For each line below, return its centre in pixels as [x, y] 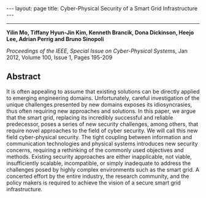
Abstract [24, 77]
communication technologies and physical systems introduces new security [102, 143]
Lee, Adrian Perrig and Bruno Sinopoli [55, 39]
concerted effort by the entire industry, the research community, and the [98, 176]
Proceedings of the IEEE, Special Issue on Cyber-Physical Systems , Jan [97, 51]
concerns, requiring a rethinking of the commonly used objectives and [95, 150]
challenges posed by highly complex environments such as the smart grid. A [103, 169]
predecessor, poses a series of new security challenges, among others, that [102, 124]
